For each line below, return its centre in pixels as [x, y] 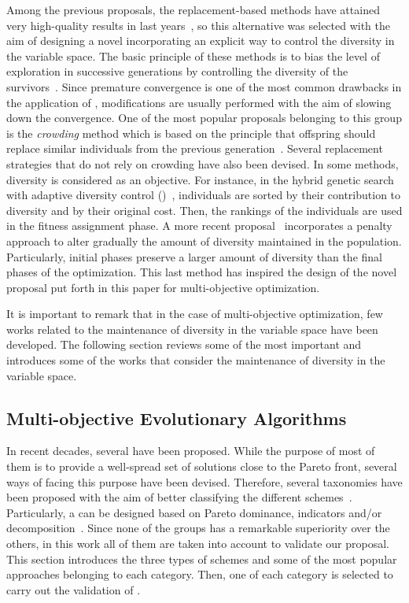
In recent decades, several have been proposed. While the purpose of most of [191, 451]
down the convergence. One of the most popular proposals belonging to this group [204, 118]
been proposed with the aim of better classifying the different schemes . [179, 497]
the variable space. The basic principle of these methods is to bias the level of [193, 55]
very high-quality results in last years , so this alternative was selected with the [199, 25]
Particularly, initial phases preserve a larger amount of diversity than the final [194, 256]
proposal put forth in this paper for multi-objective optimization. [163, 287]
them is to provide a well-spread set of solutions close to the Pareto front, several [202, 466]
